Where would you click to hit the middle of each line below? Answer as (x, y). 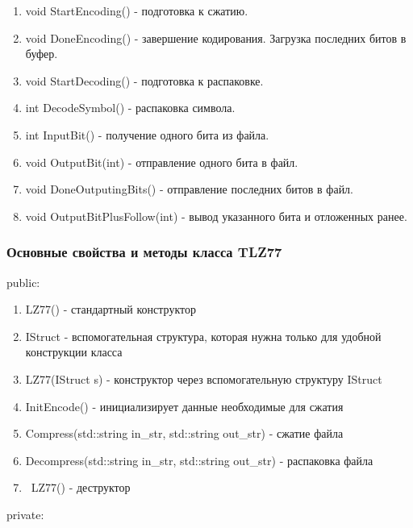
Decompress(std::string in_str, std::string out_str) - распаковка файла (199, 460)
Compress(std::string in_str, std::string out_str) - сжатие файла (184, 433)
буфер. (42, 54)
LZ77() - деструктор (81, 487)
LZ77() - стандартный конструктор (111, 309)
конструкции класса (74, 352)
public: (23, 282)
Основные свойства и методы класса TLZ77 (144, 252)
